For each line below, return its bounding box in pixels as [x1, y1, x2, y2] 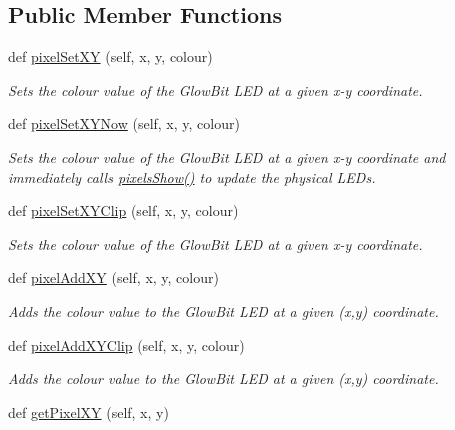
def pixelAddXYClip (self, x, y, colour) [8, 334, 245, 355]
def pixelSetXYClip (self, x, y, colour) [8, 200, 239, 221]
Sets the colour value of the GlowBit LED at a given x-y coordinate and [8, 146, 446, 167]
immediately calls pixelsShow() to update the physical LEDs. [8, 166, 376, 187]
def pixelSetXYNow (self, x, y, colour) [8, 113, 240, 134]
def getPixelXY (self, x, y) [8, 401, 169, 422]
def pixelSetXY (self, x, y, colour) [8, 46, 213, 67]
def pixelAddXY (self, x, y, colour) [8, 267, 219, 288]
